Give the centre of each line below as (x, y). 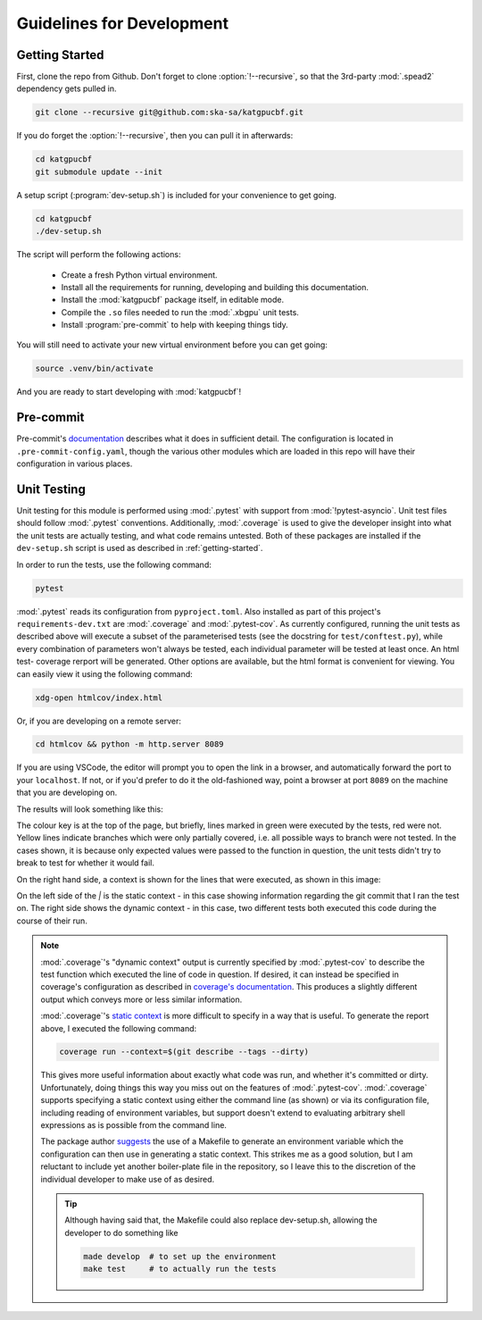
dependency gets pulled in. (66, 88)
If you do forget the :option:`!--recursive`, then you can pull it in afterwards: (155, 136)
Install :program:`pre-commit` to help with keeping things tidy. (175, 325)
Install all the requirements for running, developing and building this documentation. (215, 287)
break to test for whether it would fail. (86, 863)
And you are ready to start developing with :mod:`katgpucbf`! (129, 392)
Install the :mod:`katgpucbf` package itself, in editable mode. (173, 300)
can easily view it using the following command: (105, 673)
